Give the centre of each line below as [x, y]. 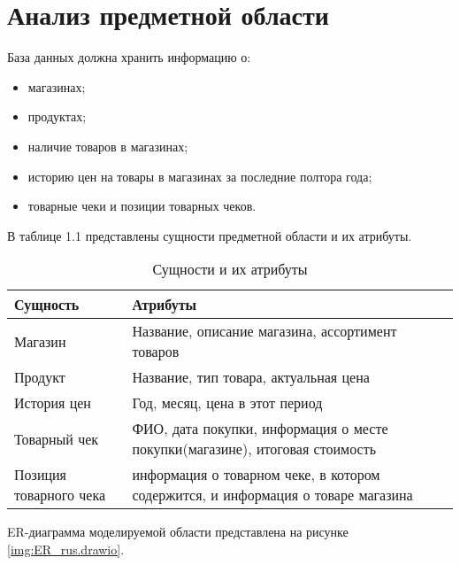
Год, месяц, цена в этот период [227, 403]
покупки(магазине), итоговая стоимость [254, 449]
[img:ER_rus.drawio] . [66, 549]
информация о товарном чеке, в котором [256, 475]
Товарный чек [57, 438]
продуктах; [57, 116]
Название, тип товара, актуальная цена [251, 377]
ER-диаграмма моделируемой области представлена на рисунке [178, 532]
